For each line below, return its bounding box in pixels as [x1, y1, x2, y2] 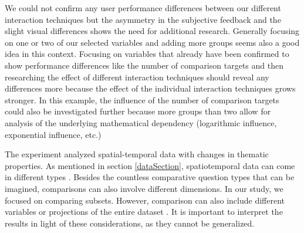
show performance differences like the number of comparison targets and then [5, 59, 283, 71]
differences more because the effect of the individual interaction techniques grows [5, 82, 296, 94]
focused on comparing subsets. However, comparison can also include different [5, 194, 285, 206]
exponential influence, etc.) [5, 128, 102, 140]
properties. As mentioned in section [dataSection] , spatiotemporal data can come [5, 159, 295, 171]
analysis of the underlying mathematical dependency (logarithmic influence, [5, 116, 277, 129]
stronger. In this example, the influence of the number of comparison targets [5, 93, 279, 106]
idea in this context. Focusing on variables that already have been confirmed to [5, 48, 289, 60]
